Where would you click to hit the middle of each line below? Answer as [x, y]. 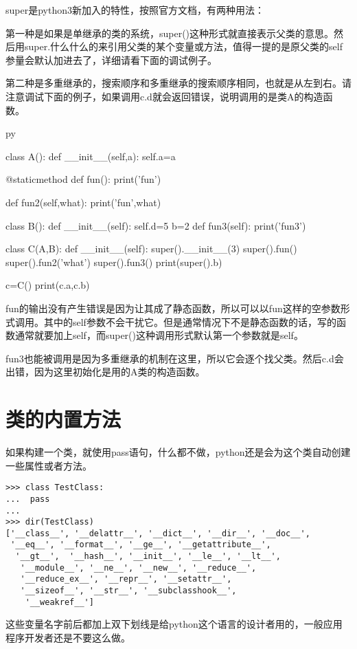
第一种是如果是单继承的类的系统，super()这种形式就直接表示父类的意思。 [170, 33]
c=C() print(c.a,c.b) [48, 285]
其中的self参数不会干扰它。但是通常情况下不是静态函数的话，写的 [190, 321]
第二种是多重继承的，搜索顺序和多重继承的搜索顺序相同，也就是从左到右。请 [178, 83]
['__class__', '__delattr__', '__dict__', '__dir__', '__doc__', [158, 533]
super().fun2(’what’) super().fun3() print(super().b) [114, 262]
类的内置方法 [64, 419]
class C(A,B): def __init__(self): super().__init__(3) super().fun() [151, 249]
